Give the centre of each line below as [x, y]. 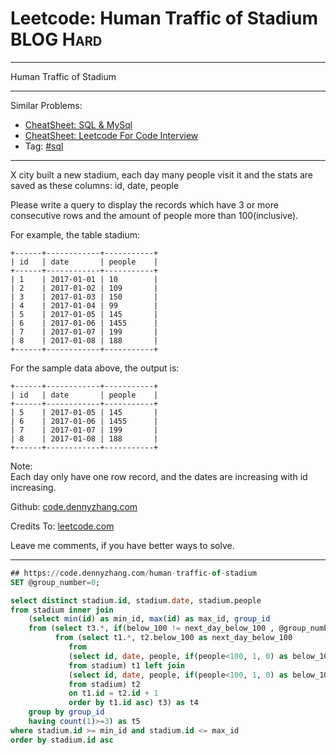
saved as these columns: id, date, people [95, 185]
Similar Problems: [46, 105]
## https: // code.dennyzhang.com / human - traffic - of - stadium [133, 573]
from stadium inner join [62, 610]
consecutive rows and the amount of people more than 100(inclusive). [154, 215]
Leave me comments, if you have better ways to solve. [122, 545]
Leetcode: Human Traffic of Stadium [164, 18]
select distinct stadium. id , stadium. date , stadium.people [136, 600]
